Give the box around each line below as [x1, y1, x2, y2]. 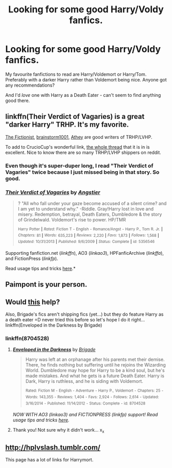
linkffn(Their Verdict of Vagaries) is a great [5, 112, 145, 121]
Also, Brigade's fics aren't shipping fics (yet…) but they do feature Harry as [5, 311, 164, 317]
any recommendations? [5, 82, 55, 88]
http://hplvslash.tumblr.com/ [5, 443, 101, 452]
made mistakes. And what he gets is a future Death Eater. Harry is [25, 373, 165, 379]
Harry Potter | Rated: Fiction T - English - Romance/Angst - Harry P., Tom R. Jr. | [17, 227, 163, 232]
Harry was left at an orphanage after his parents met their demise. [25, 356, 165, 362]
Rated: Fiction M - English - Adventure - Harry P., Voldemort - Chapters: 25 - [25, 388, 164, 393]
